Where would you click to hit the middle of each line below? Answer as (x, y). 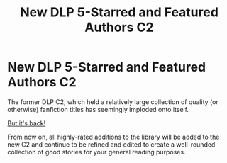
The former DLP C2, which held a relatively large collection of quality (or (113, 102)
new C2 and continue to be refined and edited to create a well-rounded (111, 144)
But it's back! (27, 123)
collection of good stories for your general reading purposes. (96, 152)
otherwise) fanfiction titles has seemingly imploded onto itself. (98, 109)
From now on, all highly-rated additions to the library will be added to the (113, 137)
